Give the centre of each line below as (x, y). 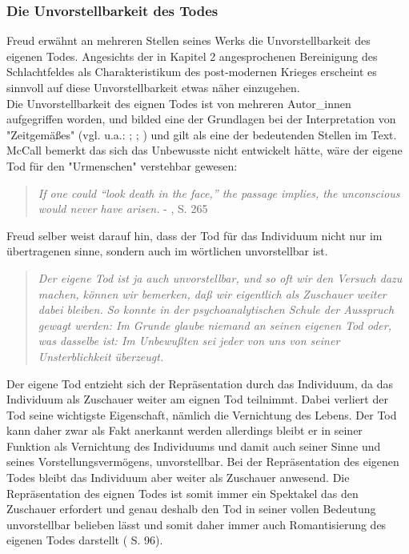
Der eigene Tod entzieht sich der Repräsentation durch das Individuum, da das (200, 383)
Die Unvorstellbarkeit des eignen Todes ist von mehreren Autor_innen (179, 103)
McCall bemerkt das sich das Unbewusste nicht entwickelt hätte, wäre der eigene (204, 150)
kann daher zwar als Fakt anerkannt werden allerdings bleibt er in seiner (184, 430)
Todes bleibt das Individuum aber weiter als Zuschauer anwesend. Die (178, 478)
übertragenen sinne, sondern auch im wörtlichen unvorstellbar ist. (167, 251)
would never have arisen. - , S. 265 (123, 209)
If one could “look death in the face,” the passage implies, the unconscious (219, 193)
